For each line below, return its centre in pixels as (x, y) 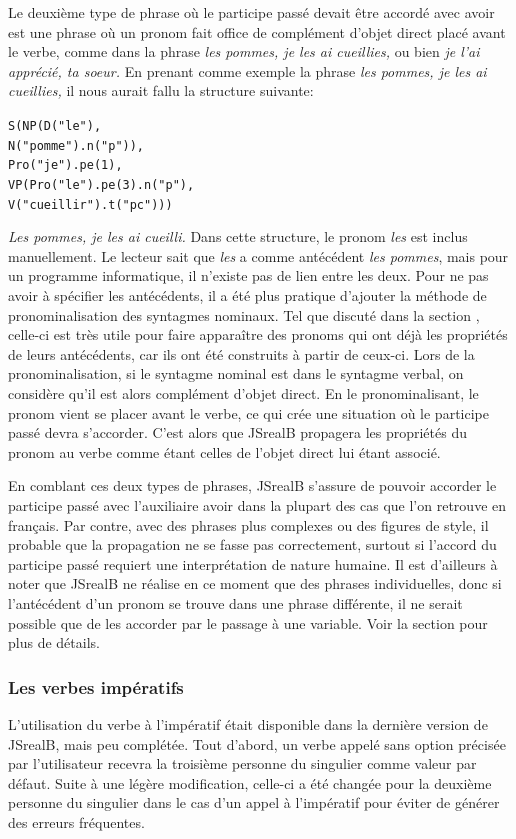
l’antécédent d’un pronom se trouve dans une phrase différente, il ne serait (235, 602)
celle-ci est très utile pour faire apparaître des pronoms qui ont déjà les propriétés (258, 334)
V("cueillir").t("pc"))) (90, 204)
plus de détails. (54, 642)
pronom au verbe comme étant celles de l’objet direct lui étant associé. (224, 451)
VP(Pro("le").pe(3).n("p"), (101, 184)
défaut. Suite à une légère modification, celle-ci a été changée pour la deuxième (250, 782)
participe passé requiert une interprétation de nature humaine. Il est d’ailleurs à (253, 563)
